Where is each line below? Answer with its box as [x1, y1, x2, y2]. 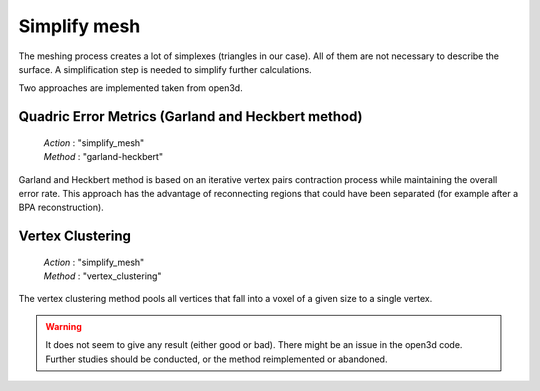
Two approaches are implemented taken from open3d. [18, 82, 244, 94]
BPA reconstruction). [18, 201, 104, 214]
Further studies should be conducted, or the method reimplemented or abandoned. [45, 353, 388, 365]
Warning [45, 320, 82, 332]
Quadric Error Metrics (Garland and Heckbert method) [18, 108, 363, 125]
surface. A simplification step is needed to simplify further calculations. [18, 63, 312, 75]
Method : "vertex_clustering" [43, 270, 162, 282]
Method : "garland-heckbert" [43, 151, 164, 163]
